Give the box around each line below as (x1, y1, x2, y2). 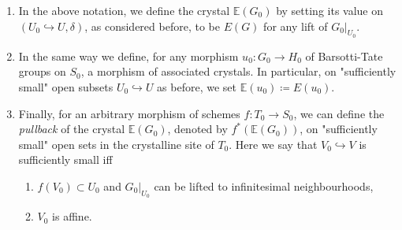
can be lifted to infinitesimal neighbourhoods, (154, 177, 374, 194)
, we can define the (293, 105, 385, 121)
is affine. (52, 208, 92, 224)
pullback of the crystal (18, 121, 125, 137)
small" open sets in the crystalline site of (18, 135, 214, 152)
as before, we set (157, 78, 236, 95)
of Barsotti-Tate (305, 47, 383, 64)
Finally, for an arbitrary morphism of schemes (18, 105, 240, 121)
